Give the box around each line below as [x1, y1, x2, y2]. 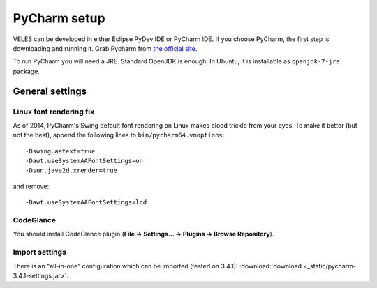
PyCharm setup [13, 10, 105, 26]
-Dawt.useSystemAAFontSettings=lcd [25, 199, 147, 206]
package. [13, 67, 40, 75]
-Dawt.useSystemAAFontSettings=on [25, 157, 143, 165]
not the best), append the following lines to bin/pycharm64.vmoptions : [13, 131, 225, 139]
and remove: [13, 182, 50, 190]
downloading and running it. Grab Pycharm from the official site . [13, 44, 198, 52]
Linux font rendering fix [13, 107, 95, 116]
